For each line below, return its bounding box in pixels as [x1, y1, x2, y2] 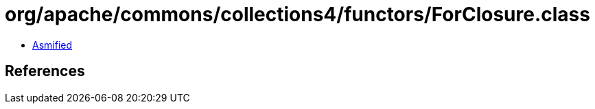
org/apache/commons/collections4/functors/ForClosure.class [5, 3, 590, 26]
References [5, 62, 85, 80]
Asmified [32, 38, 73, 51]
